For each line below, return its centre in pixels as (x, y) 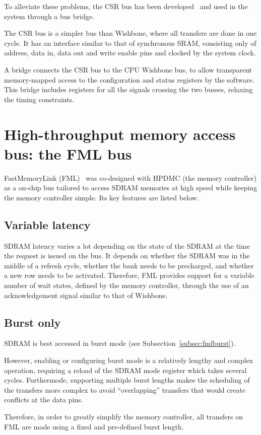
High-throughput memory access (120, 134)
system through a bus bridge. (49, 16)
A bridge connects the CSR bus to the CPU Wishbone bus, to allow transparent (128, 69)
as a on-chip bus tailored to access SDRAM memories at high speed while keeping (131, 188)
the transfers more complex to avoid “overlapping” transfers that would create (125, 389)
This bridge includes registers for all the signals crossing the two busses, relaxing (128, 89)
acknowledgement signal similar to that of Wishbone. (86, 295)
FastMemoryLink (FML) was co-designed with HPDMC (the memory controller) (130, 177)
